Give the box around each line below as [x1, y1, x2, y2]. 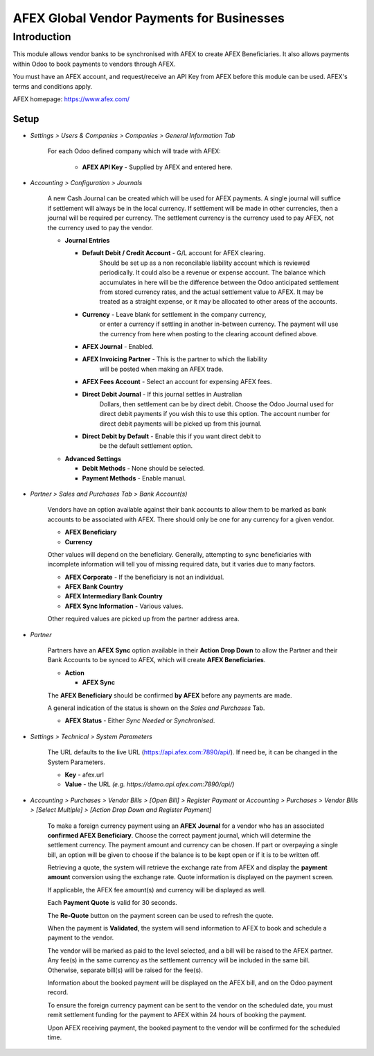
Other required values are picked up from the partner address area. [47, 614, 240, 623]
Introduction [12, 31, 71, 43]
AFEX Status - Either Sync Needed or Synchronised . [64, 716, 215, 725]
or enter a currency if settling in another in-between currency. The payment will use [99, 320, 339, 329]
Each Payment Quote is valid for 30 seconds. [47, 899, 178, 907]
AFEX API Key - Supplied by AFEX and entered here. [82, 163, 233, 171]
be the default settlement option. [99, 442, 193, 450]
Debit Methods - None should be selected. [82, 465, 205, 473]
